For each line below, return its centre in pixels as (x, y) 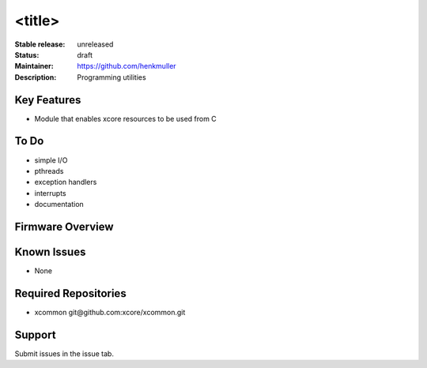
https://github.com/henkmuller (127, 66)
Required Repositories (70, 293)
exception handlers (66, 182)
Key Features (48, 100)
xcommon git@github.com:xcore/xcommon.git (110, 312)
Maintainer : (34, 66)
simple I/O (51, 160)
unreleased (95, 44)
